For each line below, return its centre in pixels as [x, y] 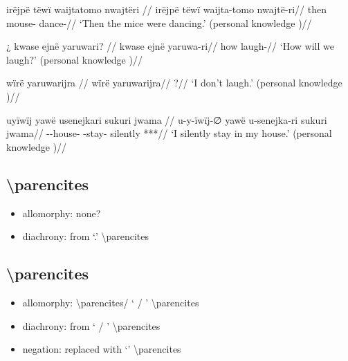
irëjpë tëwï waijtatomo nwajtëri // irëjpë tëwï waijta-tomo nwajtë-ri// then [166, 9]
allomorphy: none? [62, 213]
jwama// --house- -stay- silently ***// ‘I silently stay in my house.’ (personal [169, 133]
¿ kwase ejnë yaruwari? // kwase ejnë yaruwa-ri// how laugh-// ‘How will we [170, 46]
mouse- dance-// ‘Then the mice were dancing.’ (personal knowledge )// [159, 22]
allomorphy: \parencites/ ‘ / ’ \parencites [111, 302]
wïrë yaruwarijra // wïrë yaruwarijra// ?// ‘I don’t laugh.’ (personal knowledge [174, 83]
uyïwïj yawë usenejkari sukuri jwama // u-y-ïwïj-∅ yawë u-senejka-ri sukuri [167, 119]
